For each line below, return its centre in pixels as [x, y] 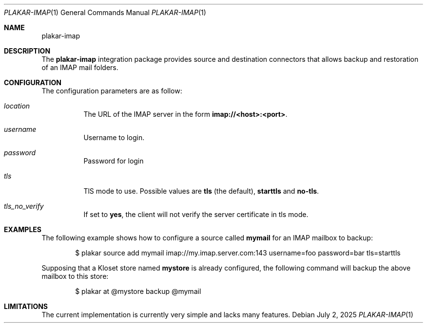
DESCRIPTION [27, 51]
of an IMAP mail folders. [80, 67]
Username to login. [114, 137]
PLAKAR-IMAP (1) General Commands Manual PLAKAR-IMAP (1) [105, 12]
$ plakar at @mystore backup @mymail [138, 291]
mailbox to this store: [75, 276]
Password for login [114, 161]
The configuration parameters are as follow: [112, 91]
